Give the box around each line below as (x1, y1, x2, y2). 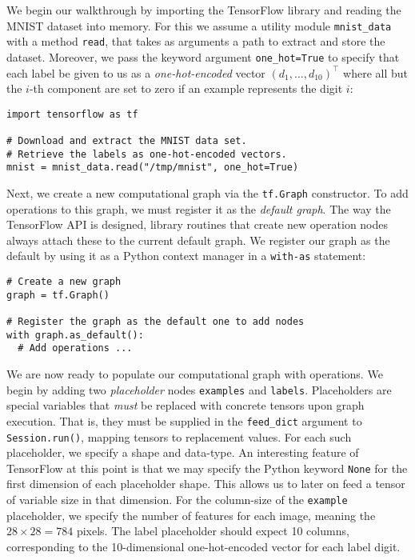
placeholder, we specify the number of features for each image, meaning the (6, 506, 376, 523)
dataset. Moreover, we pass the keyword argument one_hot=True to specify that (6, 48, 400, 65)
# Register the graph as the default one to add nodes (6, 316, 305, 328)
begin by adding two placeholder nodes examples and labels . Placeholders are (6, 381, 392, 398)
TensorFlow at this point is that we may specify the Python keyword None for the (6, 459, 408, 476)
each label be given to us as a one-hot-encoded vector (6, 64, 265, 81)
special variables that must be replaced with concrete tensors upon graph (6, 397, 365, 414)
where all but (343, 64, 408, 81)
